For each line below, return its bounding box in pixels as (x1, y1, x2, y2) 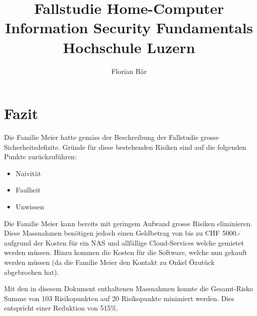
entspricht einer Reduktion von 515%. (4, 303, 119, 313)
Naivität (15, 168, 41, 178)
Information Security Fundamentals (5, 17, 253, 38)
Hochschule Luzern (63, 37, 195, 57)
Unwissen (15, 201, 44, 211)
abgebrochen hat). (4, 266, 59, 277)
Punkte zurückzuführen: (4, 151, 77, 162)
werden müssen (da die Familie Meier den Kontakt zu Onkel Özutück (4, 256, 215, 267)
